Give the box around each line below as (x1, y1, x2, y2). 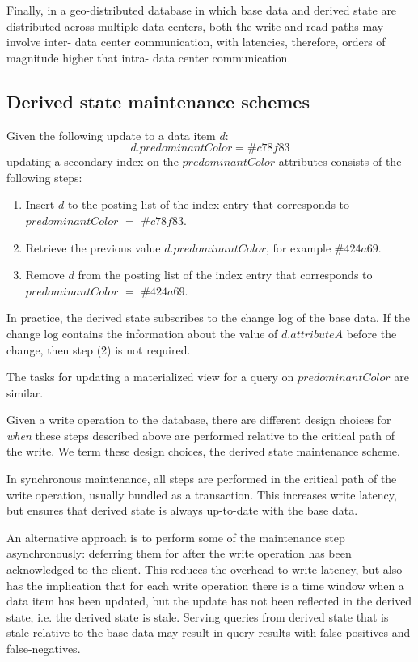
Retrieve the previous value (25, 239, 161, 256)
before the (346, 325, 397, 342)
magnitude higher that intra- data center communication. (6, 49, 291, 66)
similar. (6, 384, 44, 401)
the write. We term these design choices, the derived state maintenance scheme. (6, 443, 400, 460)
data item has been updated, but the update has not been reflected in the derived (6, 592, 412, 609)
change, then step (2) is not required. (6, 341, 191, 358)
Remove (25, 266, 65, 283)
